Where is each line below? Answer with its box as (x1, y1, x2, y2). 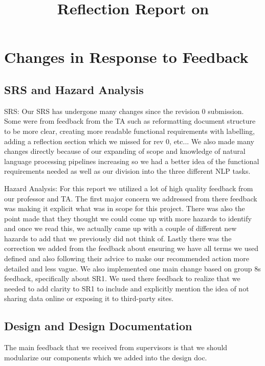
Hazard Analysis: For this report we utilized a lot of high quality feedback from (4, 182, 253, 193)
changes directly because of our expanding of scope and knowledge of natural (4, 146, 246, 156)
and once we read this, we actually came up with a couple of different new (4, 223, 237, 234)
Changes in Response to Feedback (4, 47, 249, 67)
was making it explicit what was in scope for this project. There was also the (4, 203, 245, 214)
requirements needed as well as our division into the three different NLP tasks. (4, 166, 251, 176)
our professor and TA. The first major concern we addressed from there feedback (4, 193, 257, 203)
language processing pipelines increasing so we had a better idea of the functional (4, 155, 259, 166)
